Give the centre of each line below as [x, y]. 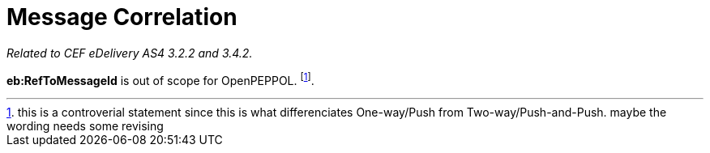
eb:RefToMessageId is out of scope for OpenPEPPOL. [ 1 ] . [160, 79]
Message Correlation [122, 17]
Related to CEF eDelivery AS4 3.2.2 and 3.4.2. [130, 53]
